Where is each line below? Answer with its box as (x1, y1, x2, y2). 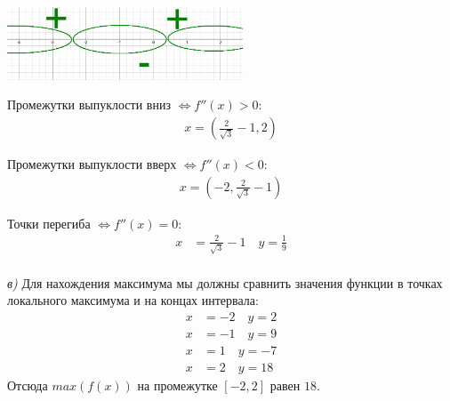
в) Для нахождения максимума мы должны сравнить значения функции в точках (7, 273, 443, 292)
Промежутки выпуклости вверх (7, 155, 177, 173)
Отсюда (7, 375, 48, 394)
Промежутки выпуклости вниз (7, 95, 171, 114)
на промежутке (137, 375, 218, 394)
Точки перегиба (7, 213, 91, 232)
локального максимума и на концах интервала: (7, 291, 259, 309)
